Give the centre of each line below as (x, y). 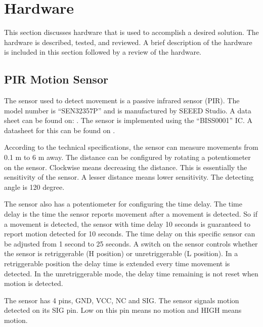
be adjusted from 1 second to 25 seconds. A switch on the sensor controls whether (131, 243)
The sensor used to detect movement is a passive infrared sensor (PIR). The (122, 100)
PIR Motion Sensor (56, 79)
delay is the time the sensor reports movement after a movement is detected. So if (131, 214)
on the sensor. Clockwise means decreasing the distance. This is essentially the (126, 167)
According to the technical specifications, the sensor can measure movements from (131, 147)
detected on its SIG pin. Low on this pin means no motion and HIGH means (123, 310)
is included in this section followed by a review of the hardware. (103, 52)
